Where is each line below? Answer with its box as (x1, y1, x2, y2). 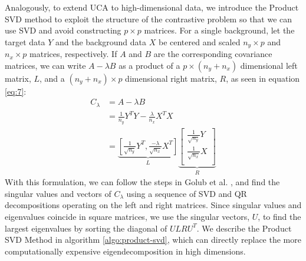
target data (5, 35, 45, 48)
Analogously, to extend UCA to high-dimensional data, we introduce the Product (5, 1, 299, 13)
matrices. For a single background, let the (144, 24, 295, 36)
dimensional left (240, 59, 298, 71)
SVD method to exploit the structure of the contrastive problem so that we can (5, 12, 292, 25)
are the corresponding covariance (153, 48, 272, 60)
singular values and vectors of (5, 187, 111, 199)
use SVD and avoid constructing (5, 24, 121, 36)
